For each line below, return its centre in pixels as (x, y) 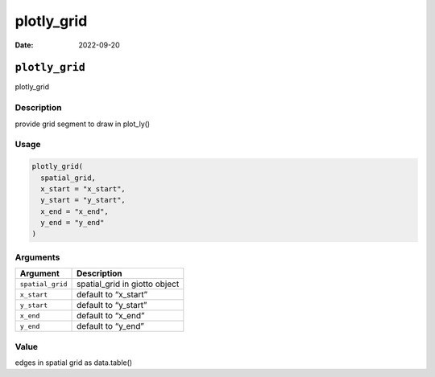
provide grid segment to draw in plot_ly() (83, 124)
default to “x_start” (112, 295)
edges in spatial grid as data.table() (74, 363)
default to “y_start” (112, 305)
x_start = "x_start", (83, 188)
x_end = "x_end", (75, 211)
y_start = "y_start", (83, 200)
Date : (24, 45)
